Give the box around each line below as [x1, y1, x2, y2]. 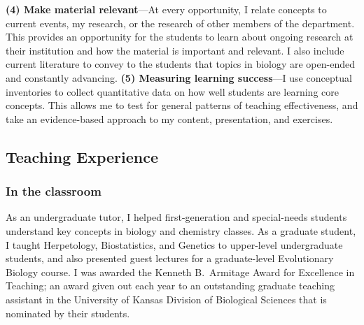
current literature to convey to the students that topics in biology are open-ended [6, 57, 355, 71]
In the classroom [6, 182, 101, 200]
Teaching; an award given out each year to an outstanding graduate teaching [6, 278, 335, 293]
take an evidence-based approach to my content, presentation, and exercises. [6, 111, 333, 126]
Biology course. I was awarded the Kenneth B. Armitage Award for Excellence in [6, 264, 355, 279]
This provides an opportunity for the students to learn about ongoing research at [6, 29, 353, 44]
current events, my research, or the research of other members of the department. [6, 15, 355, 30]
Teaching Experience [6, 145, 159, 167]
